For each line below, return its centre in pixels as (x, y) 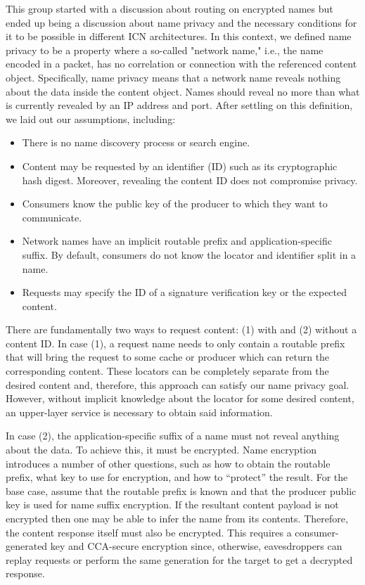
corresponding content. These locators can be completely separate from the (167, 371)
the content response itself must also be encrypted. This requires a (149, 532)
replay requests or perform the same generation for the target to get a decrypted (179, 559)
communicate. (52, 217)
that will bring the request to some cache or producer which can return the (168, 357)
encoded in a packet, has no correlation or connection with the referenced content (181, 64)
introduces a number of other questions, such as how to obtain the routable (168, 463)
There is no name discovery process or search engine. (136, 142)
